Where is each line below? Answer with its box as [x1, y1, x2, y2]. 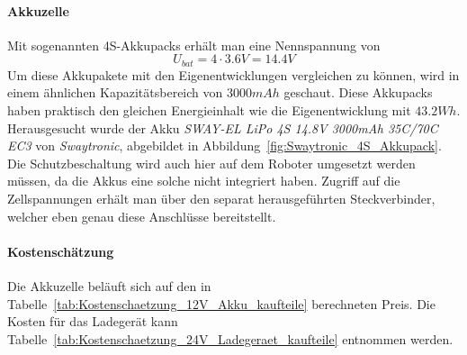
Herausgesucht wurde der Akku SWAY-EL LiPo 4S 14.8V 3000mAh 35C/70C [7, 118, 438, 137]
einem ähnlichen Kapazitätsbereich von [7, 83, 223, 102]
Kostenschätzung [7, 241, 114, 260]
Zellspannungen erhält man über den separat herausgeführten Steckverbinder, [7, 189, 436, 207]
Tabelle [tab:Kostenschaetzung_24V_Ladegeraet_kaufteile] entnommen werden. [7, 329, 454, 348]
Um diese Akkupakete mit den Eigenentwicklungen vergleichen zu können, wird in [7, 65, 460, 84]
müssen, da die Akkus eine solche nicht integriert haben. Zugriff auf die [7, 171, 400, 190]
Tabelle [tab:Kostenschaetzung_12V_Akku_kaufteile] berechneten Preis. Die [7, 294, 436, 313]
